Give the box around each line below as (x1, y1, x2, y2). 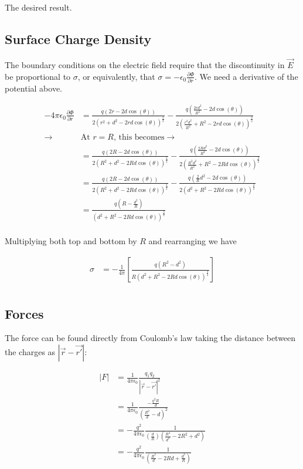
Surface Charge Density (5, 29, 152, 48)
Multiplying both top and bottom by (5, 235, 137, 247)
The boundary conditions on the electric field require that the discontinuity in (5, 59, 285, 71)
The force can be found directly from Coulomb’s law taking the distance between (5, 332, 296, 344)
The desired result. (5, 1, 72, 13)
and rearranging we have (148, 235, 237, 247)
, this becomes (114, 133, 165, 141)
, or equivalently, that (77, 70, 155, 82)
